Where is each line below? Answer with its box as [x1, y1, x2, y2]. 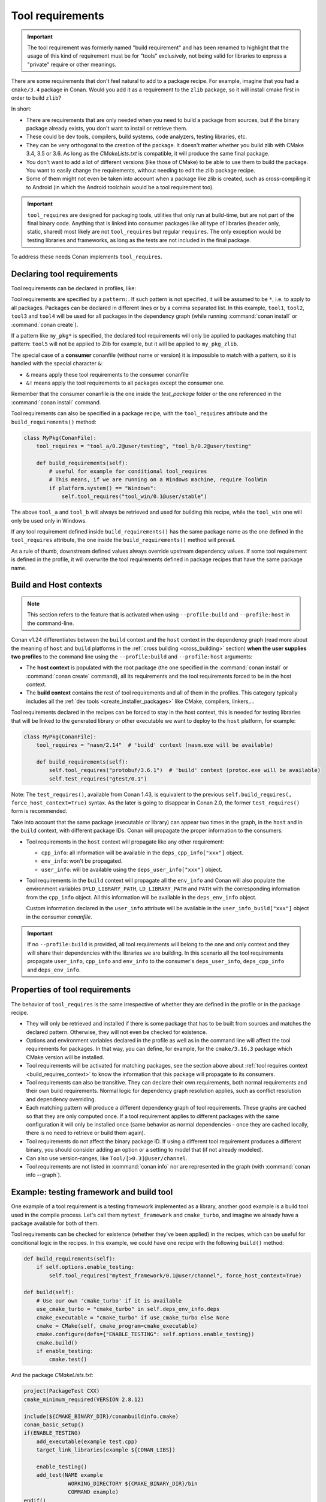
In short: [11, 105, 32, 112]
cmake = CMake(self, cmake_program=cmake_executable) [36, 1322, 198, 1329]
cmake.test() [49, 1356, 87, 1363]
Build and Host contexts [11, 580, 102, 590]
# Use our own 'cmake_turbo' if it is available [36, 1297, 182, 1304]
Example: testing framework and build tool [11, 1187, 173, 1197]
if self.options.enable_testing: [36, 1263, 135, 1271]
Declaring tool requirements [11, 269, 118, 279]
